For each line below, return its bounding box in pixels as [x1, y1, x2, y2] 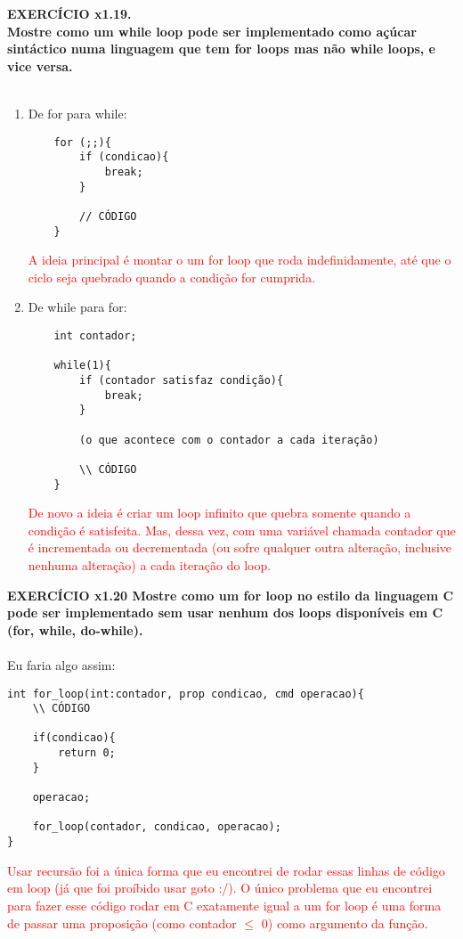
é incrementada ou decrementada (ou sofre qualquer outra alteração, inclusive [28, 538, 452, 557]
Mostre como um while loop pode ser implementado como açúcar [7, 21, 417, 40]
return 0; [58, 747, 116, 760]
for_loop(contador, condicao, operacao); [32, 821, 281, 834]
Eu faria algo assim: [7, 655, 116, 674]
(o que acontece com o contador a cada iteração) [79, 433, 379, 446]
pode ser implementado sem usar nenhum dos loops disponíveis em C [7, 603, 443, 622]
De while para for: [28, 298, 127, 316]
